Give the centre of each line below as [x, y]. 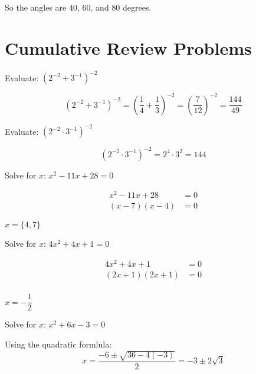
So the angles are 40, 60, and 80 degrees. [78, 7]
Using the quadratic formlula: [58, 344]
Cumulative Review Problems [128, 47]
